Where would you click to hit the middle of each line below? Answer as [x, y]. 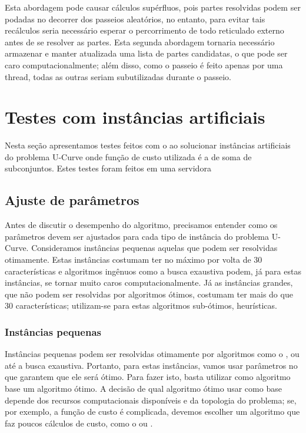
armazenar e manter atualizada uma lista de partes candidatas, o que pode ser [146, 53]
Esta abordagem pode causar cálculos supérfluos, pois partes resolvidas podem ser [153, 7]
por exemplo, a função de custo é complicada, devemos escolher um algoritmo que [152, 411]
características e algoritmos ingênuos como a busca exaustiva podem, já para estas [153, 271]
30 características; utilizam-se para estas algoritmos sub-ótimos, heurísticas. [141, 305]
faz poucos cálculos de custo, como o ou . [79, 423]
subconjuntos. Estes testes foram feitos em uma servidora [108, 168]
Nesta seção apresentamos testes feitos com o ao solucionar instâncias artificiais [148, 145]
